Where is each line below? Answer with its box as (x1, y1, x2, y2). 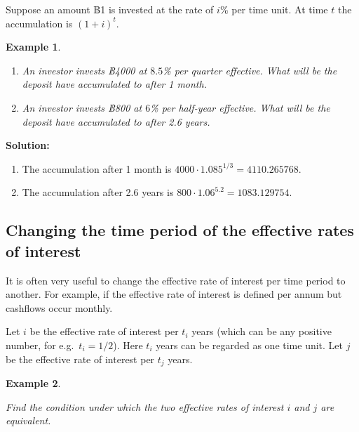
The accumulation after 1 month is (22, 161, 172, 176)
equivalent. (6, 413, 51, 428)
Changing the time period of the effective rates (6, 219, 354, 241)
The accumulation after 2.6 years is (22, 185, 174, 199)
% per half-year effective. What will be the (150, 100, 330, 114)
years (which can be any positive (191, 324, 332, 339)
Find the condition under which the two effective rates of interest (6, 399, 284, 414)
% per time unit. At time (219, 2, 328, 16)
